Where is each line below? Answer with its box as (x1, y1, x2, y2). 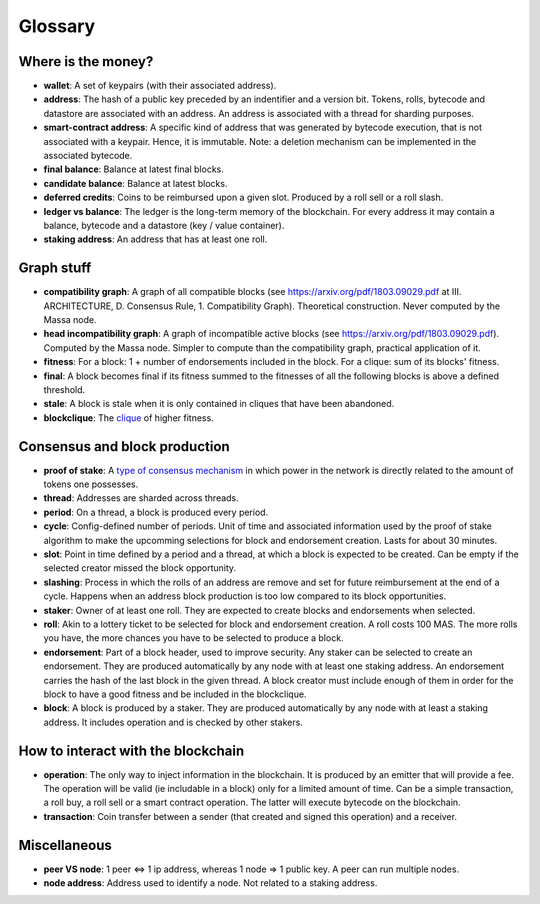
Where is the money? (18, 53, 154, 70)
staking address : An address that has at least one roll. (43, 233, 268, 245)
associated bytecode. (43, 150, 133, 162)
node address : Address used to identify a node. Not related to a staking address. (43, 877, 378, 889)
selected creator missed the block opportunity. (43, 562, 237, 574)
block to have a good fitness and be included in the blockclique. (43, 688, 307, 700)
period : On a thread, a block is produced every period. (43, 506, 269, 518)
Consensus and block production (18, 438, 230, 455)
